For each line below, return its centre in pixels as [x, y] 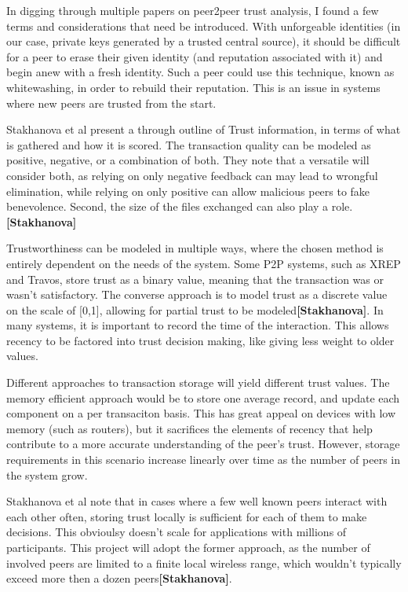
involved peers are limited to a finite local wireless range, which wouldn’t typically [204, 563]
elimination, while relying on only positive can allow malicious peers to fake [188, 191]
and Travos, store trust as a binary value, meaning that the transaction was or [195, 279]
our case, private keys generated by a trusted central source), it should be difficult [204, 41]
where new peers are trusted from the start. [111, 103]
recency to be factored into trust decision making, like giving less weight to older [200, 340]
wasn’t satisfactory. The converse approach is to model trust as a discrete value [197, 294]
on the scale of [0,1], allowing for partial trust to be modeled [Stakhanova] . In [195, 309]
